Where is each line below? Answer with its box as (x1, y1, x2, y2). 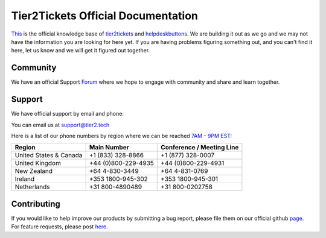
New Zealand (14, 167, 53, 175)
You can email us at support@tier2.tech (11, 121, 110, 128)
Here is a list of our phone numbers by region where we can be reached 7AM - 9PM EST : (11, 132, 232, 139)
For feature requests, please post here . (11, 223, 108, 230)
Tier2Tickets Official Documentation (11, 9, 199, 22)
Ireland (14, 175, 35, 183)
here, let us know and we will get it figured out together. (11, 47, 150, 54)
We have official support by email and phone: (11, 110, 124, 117)
